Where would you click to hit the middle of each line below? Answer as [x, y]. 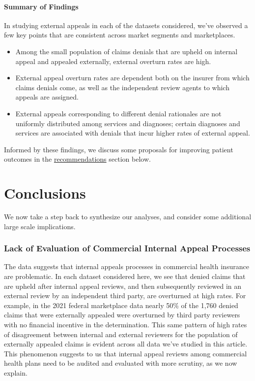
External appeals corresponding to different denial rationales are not [118, 113]
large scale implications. [40, 226]
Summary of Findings [41, 6]
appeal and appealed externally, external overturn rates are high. [113, 61]
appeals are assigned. [47, 97]
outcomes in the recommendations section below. [77, 159]
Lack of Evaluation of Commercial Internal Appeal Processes [127, 248]
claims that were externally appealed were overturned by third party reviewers [122, 315]
